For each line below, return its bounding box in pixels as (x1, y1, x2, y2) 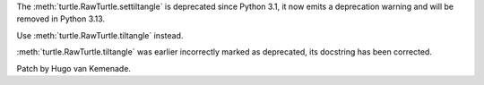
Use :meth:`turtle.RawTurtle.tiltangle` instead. (16, 30, 184, 40)
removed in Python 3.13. (16, 13, 106, 24)
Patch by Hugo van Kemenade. (16, 63, 132, 73)
